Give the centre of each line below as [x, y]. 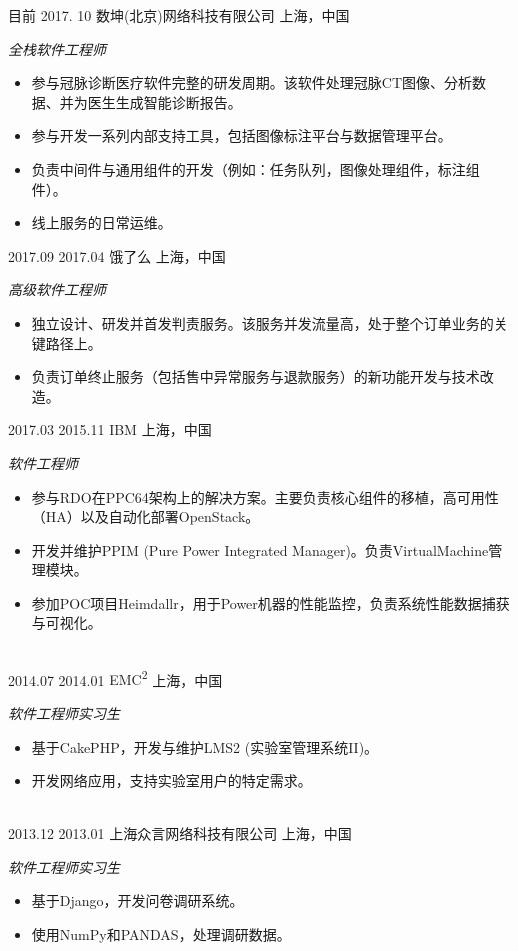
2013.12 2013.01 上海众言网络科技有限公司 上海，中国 [180, 833]
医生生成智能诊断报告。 [164, 101]
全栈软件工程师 [57, 48]
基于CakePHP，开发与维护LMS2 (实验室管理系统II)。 [205, 746]
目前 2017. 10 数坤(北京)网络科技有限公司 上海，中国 [179, 15]
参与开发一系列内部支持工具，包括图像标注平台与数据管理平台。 [241, 135]
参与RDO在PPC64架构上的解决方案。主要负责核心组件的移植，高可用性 [265, 496]
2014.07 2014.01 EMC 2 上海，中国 [115, 678]
